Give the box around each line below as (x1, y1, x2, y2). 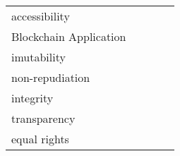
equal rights (11, 131, 69, 147)
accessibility (11, 8, 70, 24)
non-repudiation (11, 69, 90, 85)
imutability (11, 49, 66, 65)
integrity (11, 90, 54, 106)
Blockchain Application (11, 28, 126, 44)
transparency (11, 110, 76, 126)
